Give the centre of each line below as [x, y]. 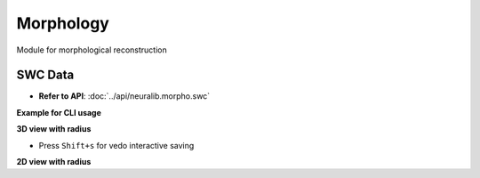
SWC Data [45, 75]
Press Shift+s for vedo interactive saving [116, 145]
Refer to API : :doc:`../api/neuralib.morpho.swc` [124, 96]
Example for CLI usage [59, 112]
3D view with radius [54, 129]
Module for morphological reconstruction [92, 50]
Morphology [63, 23]
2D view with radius [54, 162]
